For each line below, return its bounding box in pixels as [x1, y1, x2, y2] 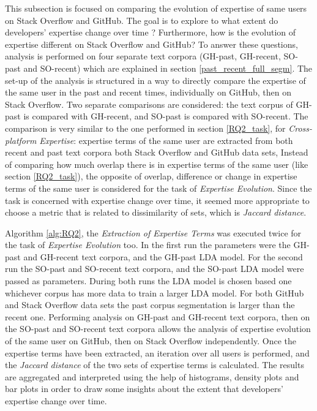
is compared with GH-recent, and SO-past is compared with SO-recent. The [23, 110, 308, 123]
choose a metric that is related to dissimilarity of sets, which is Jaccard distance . [5, 206, 307, 219]
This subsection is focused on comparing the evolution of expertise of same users [5, 2, 307, 14]
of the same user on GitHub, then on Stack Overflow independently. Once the [5, 334, 296, 347]
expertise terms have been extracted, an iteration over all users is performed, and [5, 346, 310, 359]
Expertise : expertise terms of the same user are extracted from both [39, 134, 293, 146]
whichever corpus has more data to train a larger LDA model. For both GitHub [5, 286, 304, 299]
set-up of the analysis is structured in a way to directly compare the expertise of [5, 74, 306, 86]
